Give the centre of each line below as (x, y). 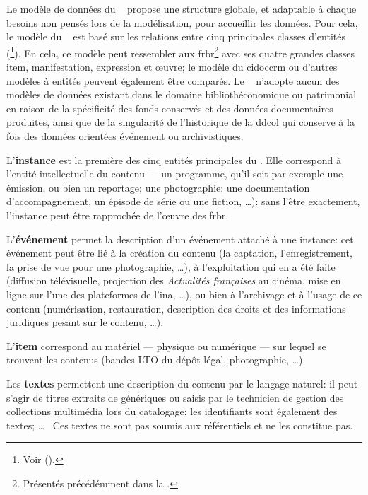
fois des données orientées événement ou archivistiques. (125, 136)
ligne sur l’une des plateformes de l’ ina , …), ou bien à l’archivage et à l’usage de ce (184, 294)
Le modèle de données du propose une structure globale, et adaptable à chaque (182, 8)
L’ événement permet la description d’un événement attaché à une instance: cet (180, 239)
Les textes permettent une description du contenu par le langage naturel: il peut (182, 383)
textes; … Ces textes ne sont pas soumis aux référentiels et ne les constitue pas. (180, 425)
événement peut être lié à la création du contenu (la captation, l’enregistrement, (179, 253)
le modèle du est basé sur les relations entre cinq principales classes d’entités (176, 36)
